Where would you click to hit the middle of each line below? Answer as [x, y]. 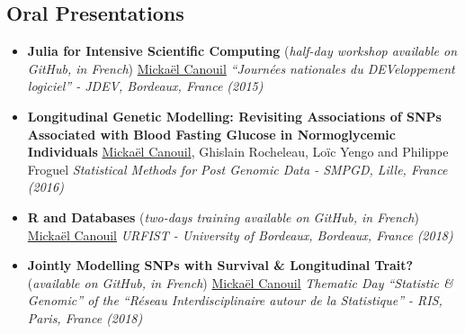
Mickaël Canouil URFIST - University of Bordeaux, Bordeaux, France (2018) [240, 235]
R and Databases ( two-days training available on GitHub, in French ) [223, 217]
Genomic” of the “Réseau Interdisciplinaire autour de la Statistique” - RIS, [235, 300]
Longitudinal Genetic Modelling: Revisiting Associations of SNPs [234, 116]
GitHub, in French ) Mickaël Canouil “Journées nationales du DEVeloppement [241, 68]
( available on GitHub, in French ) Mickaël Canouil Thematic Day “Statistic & [240, 282]
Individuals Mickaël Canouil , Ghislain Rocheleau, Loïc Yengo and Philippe [238, 152]
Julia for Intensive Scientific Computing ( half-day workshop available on [242, 51]
